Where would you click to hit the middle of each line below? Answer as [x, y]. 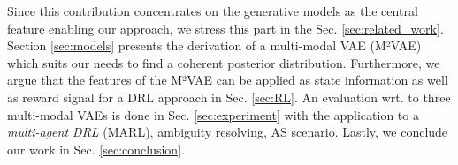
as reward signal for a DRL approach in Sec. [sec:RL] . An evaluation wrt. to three [229, 97]
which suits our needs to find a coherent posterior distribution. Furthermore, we [224, 62]
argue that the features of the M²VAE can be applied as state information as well [228, 80]
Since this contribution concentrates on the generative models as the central [213, 11]
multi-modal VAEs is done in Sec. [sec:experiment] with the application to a [213, 114]
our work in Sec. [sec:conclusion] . [96, 149]
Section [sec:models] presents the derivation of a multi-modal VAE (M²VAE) [214, 45]
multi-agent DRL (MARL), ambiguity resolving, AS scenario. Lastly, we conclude [228, 132]
